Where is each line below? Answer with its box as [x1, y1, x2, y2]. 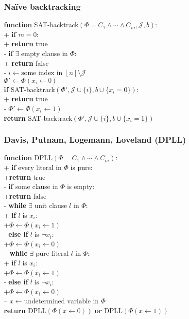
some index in [21, 70, 63, 77]
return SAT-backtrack [4, 113, 72, 123]
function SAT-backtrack [4, 19, 79, 30]
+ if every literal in [4, 162, 62, 172]
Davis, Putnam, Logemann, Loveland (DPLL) [4, 133, 186, 146]
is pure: [70, 162, 93, 172]
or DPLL [94, 305, 123, 315]
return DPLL [4, 305, 47, 315]
